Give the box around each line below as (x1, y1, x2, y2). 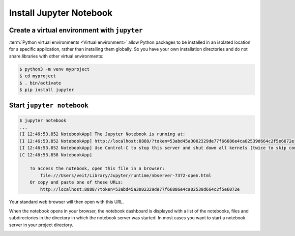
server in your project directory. (9, 222, 73, 228)
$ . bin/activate (19, 80, 61, 86)
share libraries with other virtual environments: (9, 53, 104, 59)
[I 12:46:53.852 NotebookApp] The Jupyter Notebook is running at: (19, 131, 186, 137)
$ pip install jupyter (19, 87, 74, 92)
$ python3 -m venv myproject (19, 66, 90, 72)
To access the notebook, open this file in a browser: (29, 166, 165, 172)
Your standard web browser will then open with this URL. (9, 199, 124, 205)
